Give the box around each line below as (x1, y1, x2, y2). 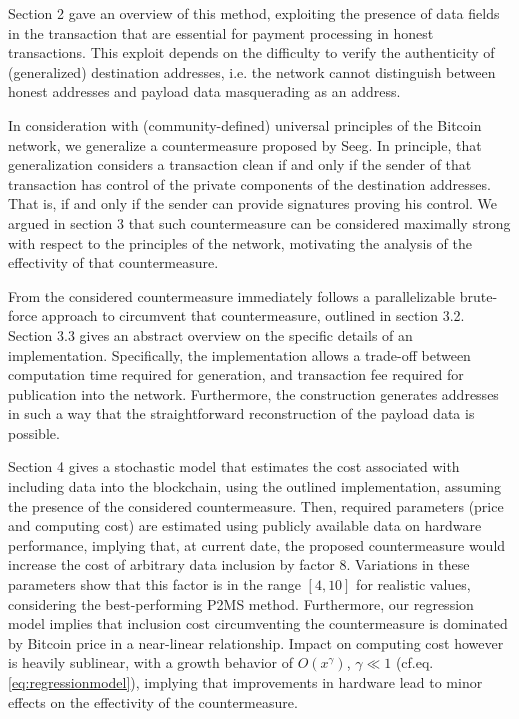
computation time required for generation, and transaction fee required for (8, 364, 464, 385)
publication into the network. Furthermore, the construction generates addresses (8, 383, 499, 404)
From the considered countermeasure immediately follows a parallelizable (8, 285, 456, 306)
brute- (459, 285, 498, 306)
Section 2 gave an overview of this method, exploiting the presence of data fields (8, 3, 500, 23)
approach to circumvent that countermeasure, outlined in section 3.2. (41, 305, 465, 326)
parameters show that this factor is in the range (8, 574, 301, 595)
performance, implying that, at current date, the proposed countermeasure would (8, 534, 506, 555)
